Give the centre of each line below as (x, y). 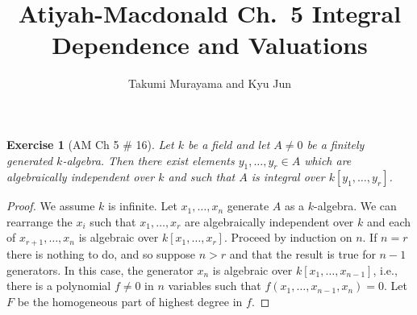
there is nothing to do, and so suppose (101, 253)
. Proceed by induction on (288, 237)
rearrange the (40, 221)
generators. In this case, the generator (100, 269)
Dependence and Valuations (210, 45)
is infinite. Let (142, 206)
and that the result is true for (302, 253)
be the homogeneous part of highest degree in (130, 301)
